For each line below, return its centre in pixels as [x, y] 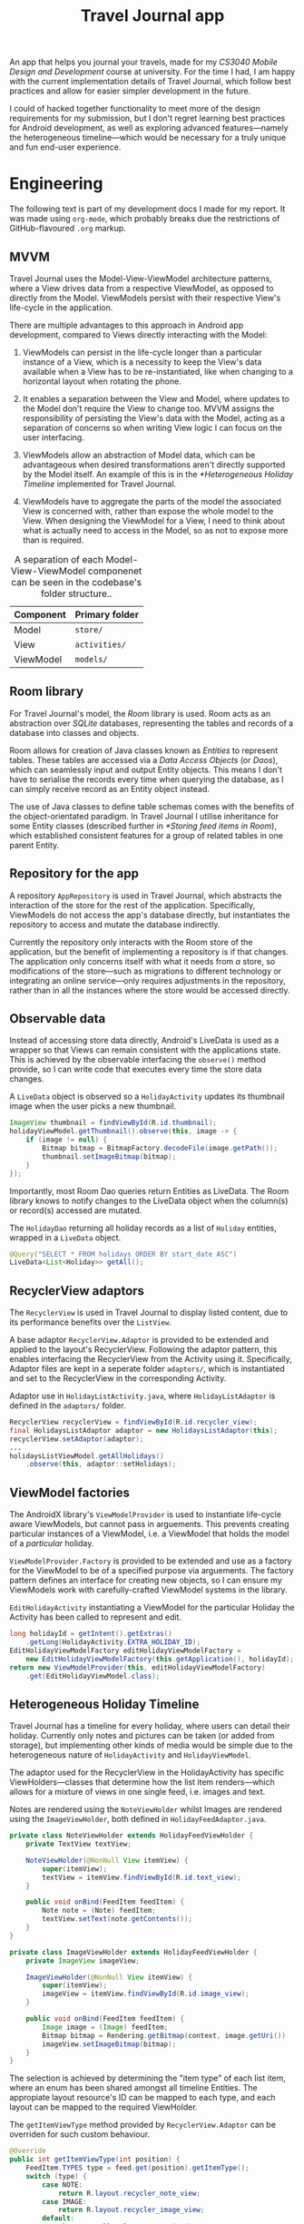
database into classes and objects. [74, 732]
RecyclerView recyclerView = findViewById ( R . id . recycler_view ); [133, 1422]
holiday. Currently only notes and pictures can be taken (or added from [142, 1736]
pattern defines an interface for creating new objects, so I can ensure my [146, 1581]
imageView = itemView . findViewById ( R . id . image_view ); [146, 1994]
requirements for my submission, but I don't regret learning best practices [147, 118]
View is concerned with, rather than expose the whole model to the [148, 511]
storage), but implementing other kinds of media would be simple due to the [151, 1745]
